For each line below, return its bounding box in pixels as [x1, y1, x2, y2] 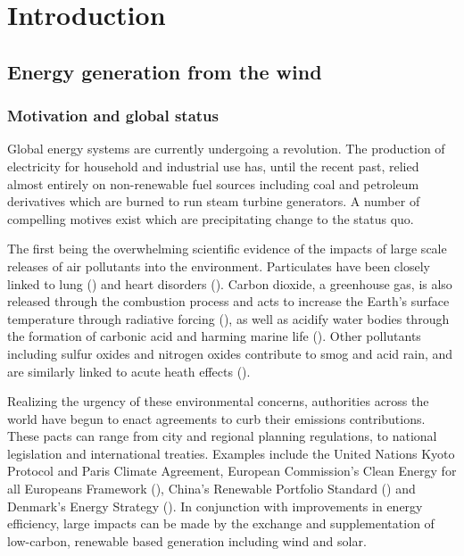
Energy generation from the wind [7, 57, 322, 85]
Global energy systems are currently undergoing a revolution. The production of [7, 139, 445, 158]
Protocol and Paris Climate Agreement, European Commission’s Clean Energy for [7, 461, 457, 480]
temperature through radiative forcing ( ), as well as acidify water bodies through [7, 309, 450, 328]
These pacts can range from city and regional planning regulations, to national [7, 427, 437, 445]
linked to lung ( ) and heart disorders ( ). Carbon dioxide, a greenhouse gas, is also [7, 274, 452, 293]
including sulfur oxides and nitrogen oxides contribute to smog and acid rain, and [7, 344, 453, 362]
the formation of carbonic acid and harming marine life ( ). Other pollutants [7, 327, 421, 345]
